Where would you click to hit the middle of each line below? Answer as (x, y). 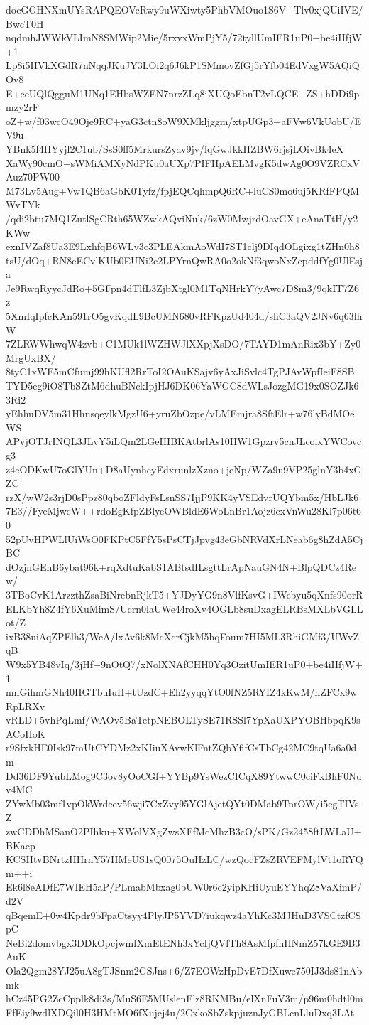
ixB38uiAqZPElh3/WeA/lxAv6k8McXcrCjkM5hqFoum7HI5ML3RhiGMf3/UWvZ (183, 636)
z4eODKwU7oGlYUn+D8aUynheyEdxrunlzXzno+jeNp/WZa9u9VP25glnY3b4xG (184, 469)
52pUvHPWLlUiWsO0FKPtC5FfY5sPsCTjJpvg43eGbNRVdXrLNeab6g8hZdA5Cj (184, 538)
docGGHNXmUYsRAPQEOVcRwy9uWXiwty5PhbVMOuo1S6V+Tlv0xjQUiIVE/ (184, 9)
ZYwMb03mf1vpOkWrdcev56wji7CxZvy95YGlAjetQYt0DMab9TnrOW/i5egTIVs (182, 803)
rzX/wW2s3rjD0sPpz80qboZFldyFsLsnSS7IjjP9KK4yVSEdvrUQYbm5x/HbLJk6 (182, 497)
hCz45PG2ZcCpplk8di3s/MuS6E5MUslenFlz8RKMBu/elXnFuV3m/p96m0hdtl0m (184, 998)
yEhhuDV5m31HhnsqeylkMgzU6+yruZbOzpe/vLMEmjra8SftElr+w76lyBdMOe (180, 413)
